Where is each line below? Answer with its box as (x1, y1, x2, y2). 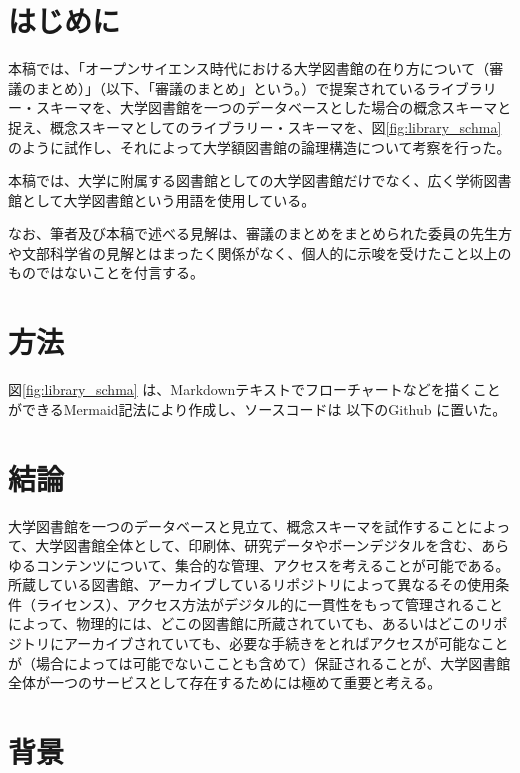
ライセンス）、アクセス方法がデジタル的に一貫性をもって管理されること (35, 593, 504, 614)
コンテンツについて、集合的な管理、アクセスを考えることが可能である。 (35, 554, 510, 575)
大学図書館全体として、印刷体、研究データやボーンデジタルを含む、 (35, 535, 482, 556)
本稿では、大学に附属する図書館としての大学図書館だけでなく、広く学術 (8, 170, 484, 191)
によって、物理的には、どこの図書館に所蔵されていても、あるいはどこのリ (8, 613, 494, 634)
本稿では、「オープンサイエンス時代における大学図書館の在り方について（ (8, 58, 490, 79)
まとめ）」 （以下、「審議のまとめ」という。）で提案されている (35, 77, 427, 98)
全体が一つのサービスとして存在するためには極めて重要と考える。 (8, 672, 442, 693)
